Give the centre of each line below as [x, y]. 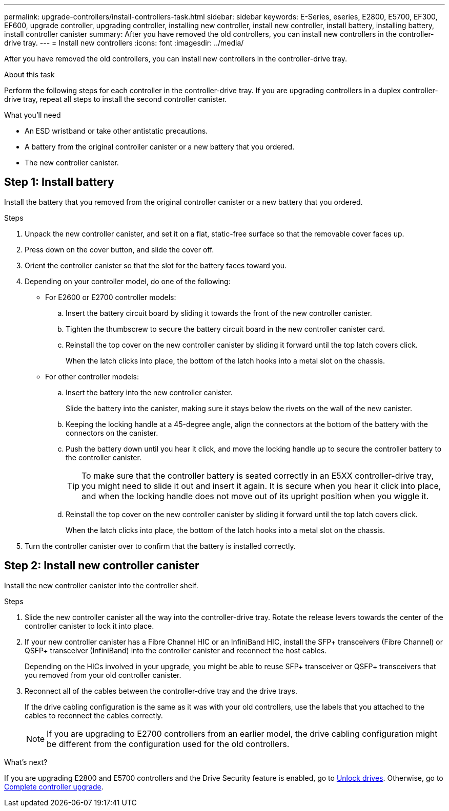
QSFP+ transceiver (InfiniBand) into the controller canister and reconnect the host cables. [176, 650]
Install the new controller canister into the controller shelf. [101, 585]
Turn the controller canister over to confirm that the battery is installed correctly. [160, 546]
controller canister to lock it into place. [89, 626]
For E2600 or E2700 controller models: [111, 297]
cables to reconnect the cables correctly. [94, 715]
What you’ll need [33, 115]
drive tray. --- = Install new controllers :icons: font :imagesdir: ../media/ [124, 43]
